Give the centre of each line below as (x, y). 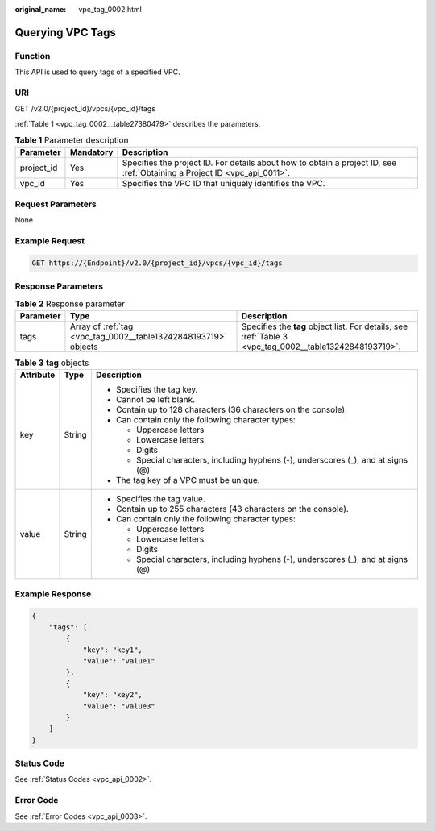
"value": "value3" (119, 706)
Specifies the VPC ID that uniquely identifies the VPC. (224, 184)
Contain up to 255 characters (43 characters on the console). (232, 509)
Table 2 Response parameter (70, 304)
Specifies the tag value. (160, 499)
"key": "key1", (112, 650)
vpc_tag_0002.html (110, 9)
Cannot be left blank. (155, 400)
